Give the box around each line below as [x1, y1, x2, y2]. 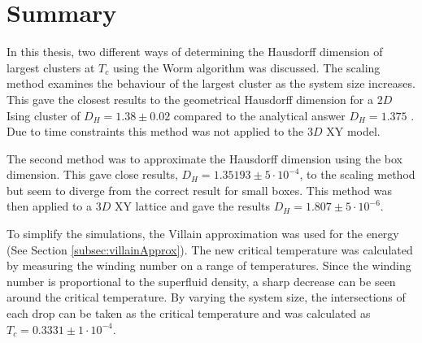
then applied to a [7, 198, 93, 215]
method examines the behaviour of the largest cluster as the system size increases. [7, 75, 415, 92]
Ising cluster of [7, 106, 80, 124]
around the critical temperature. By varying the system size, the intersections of [7, 289, 406, 306]
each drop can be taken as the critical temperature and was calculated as [7, 305, 371, 322]
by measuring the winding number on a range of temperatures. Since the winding [7, 257, 411, 274]
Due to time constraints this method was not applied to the [7, 123, 304, 140]
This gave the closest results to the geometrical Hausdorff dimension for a [7, 90, 373, 107]
